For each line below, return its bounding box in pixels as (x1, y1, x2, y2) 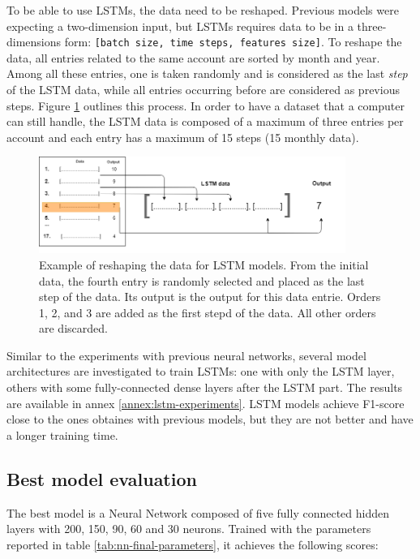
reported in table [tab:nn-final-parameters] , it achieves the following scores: (6, 535, 379, 553)
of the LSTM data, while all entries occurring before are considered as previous (6, 81, 400, 98)
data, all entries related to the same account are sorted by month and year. (6, 49, 380, 66)
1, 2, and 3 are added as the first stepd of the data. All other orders (39, 303, 376, 320)
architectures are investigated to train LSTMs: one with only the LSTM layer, (6, 363, 395, 380)
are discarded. (39, 320, 108, 337)
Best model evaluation (6, 466, 197, 491)
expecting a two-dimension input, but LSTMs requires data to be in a (6, 17, 354, 34)
